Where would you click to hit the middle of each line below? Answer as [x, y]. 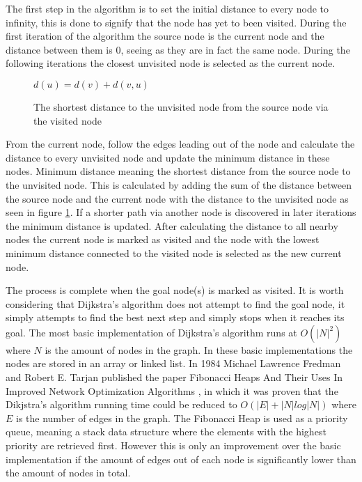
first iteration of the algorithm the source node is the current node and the [165, 36]
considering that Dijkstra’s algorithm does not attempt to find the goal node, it [175, 303]
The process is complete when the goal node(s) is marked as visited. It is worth [175, 290]
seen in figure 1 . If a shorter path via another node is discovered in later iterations [181, 212]
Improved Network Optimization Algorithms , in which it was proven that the [172, 390]
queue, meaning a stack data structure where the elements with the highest [166, 432]
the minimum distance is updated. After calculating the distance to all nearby [172, 225]
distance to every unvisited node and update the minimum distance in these [168, 157]
